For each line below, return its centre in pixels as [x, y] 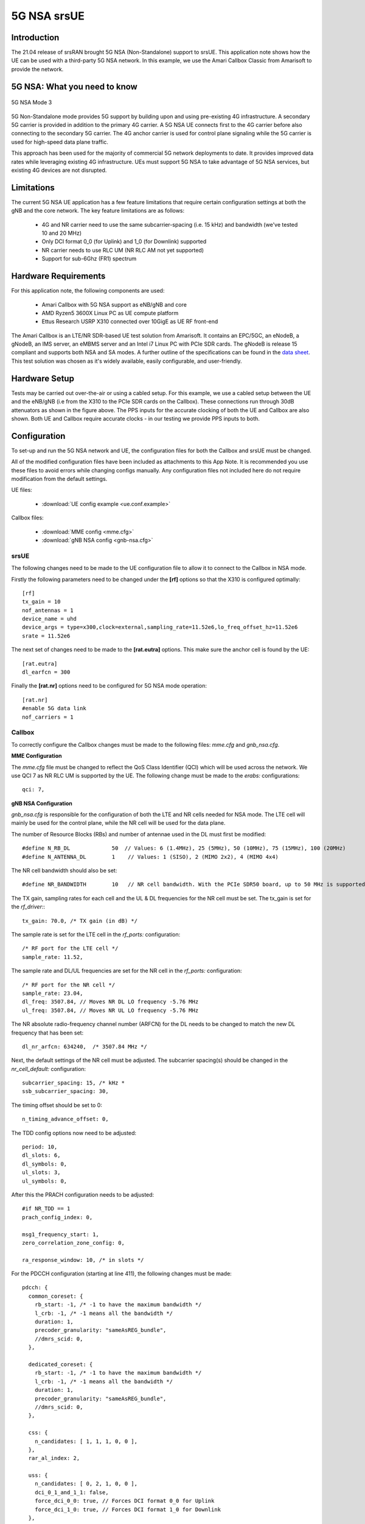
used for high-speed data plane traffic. [60, 142]
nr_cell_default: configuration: [49, 1069]
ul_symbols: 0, [45, 1181]
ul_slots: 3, [41, 1173]
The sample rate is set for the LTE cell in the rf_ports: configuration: [96, 934]
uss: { [38, 1476]
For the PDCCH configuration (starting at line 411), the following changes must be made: [122, 1273]
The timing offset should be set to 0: [57, 1105]
